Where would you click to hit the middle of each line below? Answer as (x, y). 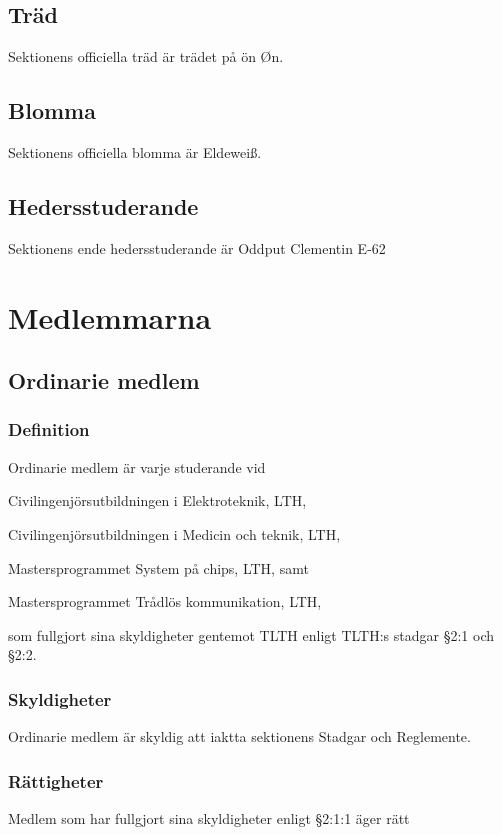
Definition (49, 429)
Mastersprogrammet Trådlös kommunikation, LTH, (165, 601)
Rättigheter (56, 780)
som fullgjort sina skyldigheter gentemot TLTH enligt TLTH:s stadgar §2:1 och (251, 634)
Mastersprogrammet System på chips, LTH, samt (158, 567)
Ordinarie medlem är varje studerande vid (137, 466)
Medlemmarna (110, 316)
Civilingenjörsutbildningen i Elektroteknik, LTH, (157, 500)
